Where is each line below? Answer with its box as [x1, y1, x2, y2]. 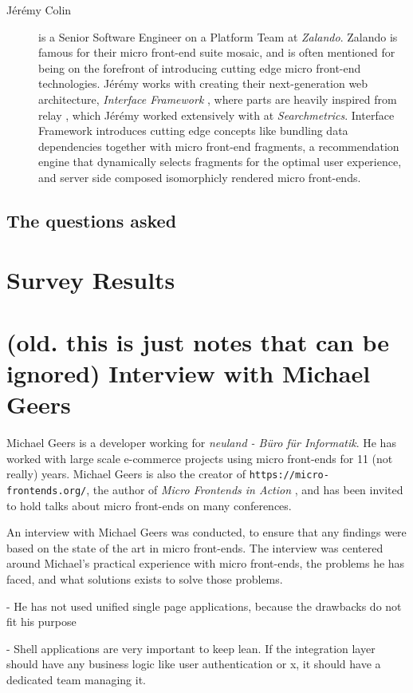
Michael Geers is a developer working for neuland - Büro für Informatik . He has [6, 434, 396, 451]
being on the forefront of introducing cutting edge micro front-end [38, 59, 361, 76]
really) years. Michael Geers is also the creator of [6, 465, 246, 482]
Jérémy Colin [6, 2, 72, 18]
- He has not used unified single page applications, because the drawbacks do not [6, 597, 402, 614]
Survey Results [6, 263, 175, 295]
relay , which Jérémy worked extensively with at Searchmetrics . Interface [38, 106, 395, 123]
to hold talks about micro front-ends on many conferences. [6, 497, 292, 513]
